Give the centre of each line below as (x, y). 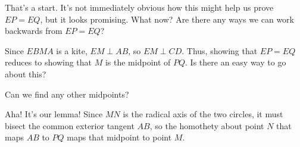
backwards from (34, 31)
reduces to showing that (49, 62)
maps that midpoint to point (119, 137)
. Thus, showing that (220, 50)
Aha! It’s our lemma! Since (54, 114)
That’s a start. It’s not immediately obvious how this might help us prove (139, 7)
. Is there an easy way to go (236, 62)
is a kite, (72, 50)
